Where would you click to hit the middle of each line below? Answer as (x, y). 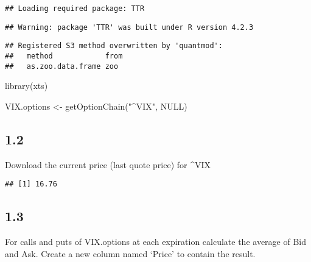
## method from (64, 56)
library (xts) (26, 86)
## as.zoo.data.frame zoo (62, 66)
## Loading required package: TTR (75, 9)
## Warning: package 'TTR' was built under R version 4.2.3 (129, 27)
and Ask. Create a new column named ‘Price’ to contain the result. (130, 253)
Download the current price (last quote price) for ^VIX (108, 164)
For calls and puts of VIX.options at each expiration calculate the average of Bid (156, 242)
